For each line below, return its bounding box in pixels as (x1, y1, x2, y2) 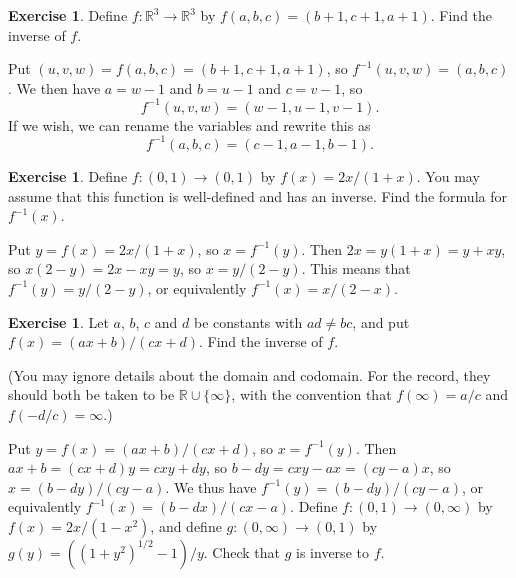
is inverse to (296, 541, 369, 562)
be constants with (193, 311, 303, 332)
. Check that (203, 541, 281, 562)
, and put (352, 311, 410, 332)
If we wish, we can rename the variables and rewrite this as (8, 114, 371, 135)
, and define (150, 515, 222, 536)
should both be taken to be (8, 384, 175, 405)
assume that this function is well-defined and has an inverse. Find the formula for (8, 185, 507, 206)
